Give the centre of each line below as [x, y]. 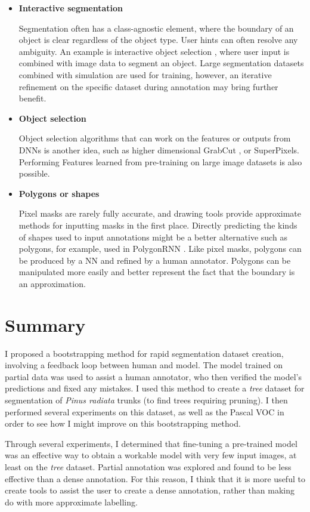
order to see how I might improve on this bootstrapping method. [123, 423]
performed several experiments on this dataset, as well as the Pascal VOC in [145, 411]
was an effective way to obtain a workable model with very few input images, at [151, 455]
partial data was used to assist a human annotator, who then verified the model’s [153, 376]
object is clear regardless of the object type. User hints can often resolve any [158, 40]
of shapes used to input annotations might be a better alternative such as [153, 237]
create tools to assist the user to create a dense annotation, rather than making [150, 490]
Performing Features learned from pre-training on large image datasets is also [160, 161]
